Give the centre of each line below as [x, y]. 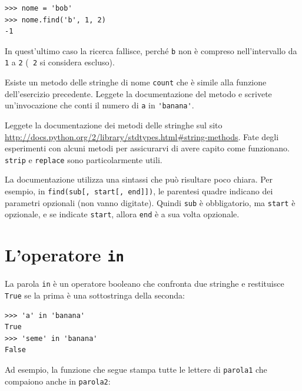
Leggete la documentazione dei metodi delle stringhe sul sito [114, 125]
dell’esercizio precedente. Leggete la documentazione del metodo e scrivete [138, 93]
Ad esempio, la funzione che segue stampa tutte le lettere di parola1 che [136, 369]
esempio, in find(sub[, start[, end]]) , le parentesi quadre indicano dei [139, 191]
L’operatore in [64, 255]
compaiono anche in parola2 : [58, 381]
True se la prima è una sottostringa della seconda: [95, 295]
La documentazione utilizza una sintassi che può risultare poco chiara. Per [139, 179]
